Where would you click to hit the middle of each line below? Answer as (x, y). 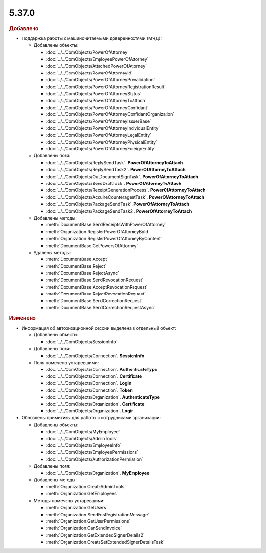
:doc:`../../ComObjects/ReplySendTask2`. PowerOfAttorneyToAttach (116, 170)
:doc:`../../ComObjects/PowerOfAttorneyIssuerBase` (99, 121)
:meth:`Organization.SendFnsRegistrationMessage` (98, 514)
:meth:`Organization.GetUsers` (77, 508)
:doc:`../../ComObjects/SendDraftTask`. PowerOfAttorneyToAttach (114, 184)
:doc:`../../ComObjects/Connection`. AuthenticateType (102, 369)
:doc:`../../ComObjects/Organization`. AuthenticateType (103, 397)
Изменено (23, 318)
